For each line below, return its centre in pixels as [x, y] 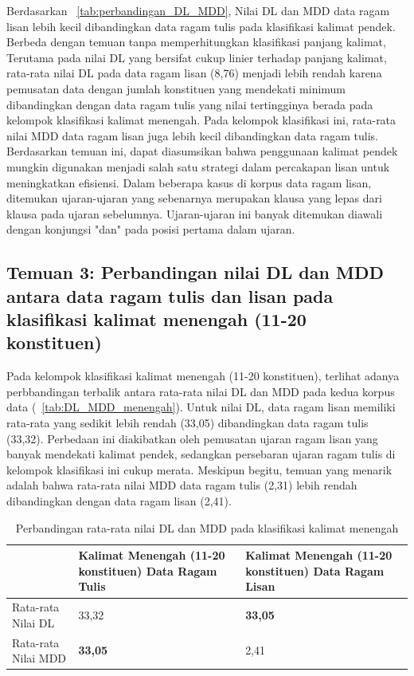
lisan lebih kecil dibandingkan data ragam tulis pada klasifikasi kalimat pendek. [201, 26]
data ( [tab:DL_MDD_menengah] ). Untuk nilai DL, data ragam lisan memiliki [201, 407]
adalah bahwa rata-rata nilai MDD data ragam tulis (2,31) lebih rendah [182, 485]
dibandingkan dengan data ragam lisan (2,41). [119, 501]
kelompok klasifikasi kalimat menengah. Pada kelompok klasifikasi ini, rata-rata [201, 120]
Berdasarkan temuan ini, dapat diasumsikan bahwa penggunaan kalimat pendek [202, 151]
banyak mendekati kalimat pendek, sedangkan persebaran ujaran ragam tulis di [201, 454]
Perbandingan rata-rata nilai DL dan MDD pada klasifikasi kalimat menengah [207, 527]
